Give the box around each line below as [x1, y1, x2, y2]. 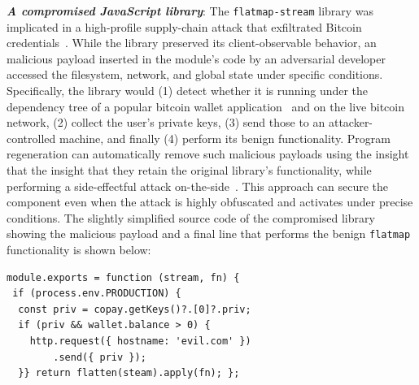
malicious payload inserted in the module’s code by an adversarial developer [7, 50, 386, 67]
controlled [7, 129, 56, 146]
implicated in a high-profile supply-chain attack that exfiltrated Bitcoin [7, 18, 362, 35]
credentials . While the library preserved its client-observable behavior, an [7, 34, 377, 51]
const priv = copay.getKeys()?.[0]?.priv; [18, 303, 251, 315]
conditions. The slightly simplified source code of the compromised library [7, 209, 375, 226]
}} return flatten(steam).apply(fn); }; [18, 367, 240, 379]
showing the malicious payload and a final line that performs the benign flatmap [7, 225, 411, 242]
